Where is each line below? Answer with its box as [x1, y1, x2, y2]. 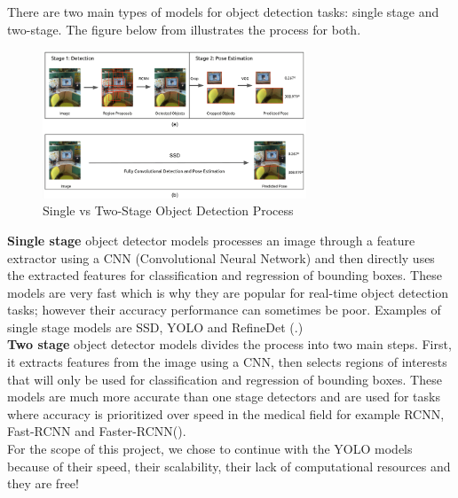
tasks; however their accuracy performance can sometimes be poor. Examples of [7, 300, 441, 319]
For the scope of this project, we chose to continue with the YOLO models [7, 440, 413, 458]
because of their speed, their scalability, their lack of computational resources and [7, 456, 451, 475]
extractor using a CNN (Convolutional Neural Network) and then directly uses [7, 248, 435, 267]
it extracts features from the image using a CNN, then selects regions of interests [7, 353, 447, 371]
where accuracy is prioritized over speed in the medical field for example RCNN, [7, 404, 445, 423]
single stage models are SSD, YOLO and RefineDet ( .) [7, 317, 304, 336]
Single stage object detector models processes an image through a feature [7, 230, 415, 249]
